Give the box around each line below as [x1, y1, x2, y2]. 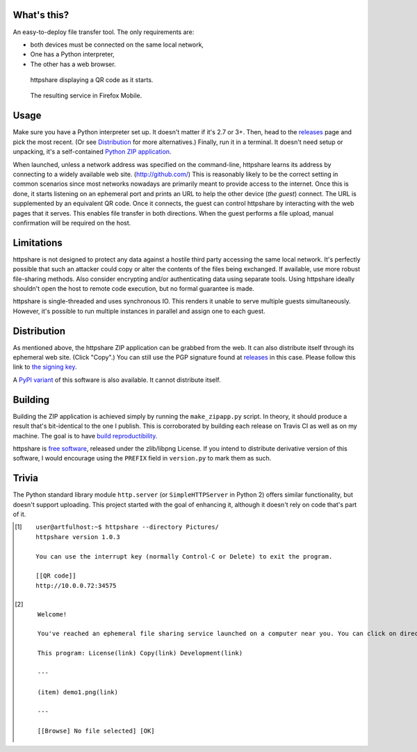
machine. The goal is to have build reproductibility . [13, 431, 158, 440]
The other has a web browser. [30, 60, 116, 68]
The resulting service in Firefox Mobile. [30, 91, 142, 100]
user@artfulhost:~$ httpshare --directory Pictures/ [35, 523, 219, 531]
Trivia [13, 472, 38, 484]
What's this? [13, 9, 69, 21]
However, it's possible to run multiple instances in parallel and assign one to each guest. [13, 307, 265, 315]
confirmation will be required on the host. [13, 218, 131, 227]
